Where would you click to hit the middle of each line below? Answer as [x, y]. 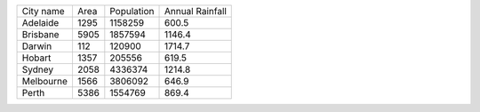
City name [44, 11]
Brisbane [40, 34]
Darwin [37, 46]
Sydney [37, 69]
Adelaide [40, 23]
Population [132, 11]
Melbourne [45, 81]
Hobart [36, 58]
